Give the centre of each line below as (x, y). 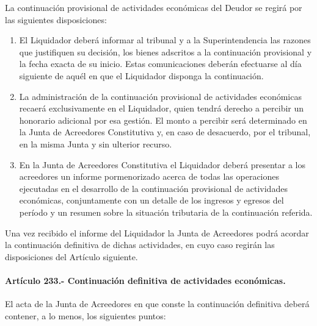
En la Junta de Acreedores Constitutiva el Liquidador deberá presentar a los (162, 164)
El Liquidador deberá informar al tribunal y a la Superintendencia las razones (165, 40)
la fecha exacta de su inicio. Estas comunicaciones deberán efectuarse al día (160, 64)
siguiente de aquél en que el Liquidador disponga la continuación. (141, 75)
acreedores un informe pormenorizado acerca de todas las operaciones (149, 176)
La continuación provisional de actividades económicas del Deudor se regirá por (154, 7)
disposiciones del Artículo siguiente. (71, 256)
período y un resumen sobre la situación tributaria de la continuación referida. (166, 212)
